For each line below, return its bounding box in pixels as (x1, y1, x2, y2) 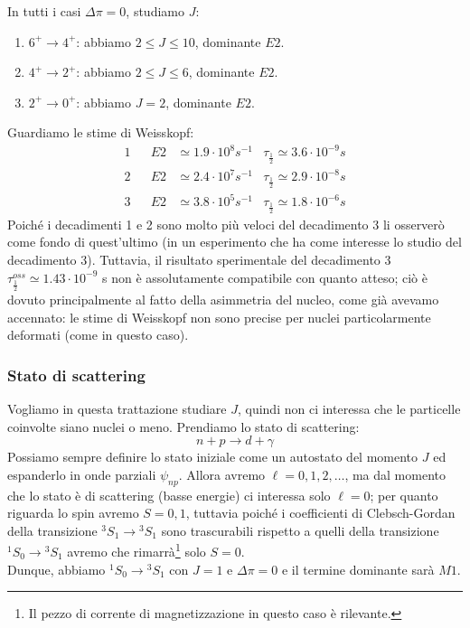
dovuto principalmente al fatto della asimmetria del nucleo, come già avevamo (7, 290, 439, 308)
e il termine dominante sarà (281, 559, 435, 578)
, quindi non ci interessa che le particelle (237, 399, 461, 417)
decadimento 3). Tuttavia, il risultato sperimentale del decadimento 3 (7, 250, 391, 269)
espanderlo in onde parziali (7, 464, 156, 483)
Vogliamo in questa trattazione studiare (7, 399, 227, 417)
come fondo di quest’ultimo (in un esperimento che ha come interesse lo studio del (7, 232, 462, 251)
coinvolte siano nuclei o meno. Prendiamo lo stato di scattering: (7, 417, 360, 436)
